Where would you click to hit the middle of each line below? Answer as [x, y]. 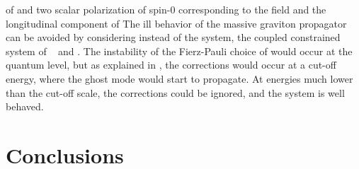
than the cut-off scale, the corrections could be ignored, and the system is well [175, 92]
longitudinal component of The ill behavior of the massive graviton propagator [176, 23]
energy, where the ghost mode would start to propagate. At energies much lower [179, 78]
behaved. [25, 106]
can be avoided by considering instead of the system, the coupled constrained [173, 37]
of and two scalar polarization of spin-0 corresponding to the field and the [166, 9]
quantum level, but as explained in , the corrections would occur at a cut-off [171, 65]
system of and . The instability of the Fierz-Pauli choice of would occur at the [179, 51]
